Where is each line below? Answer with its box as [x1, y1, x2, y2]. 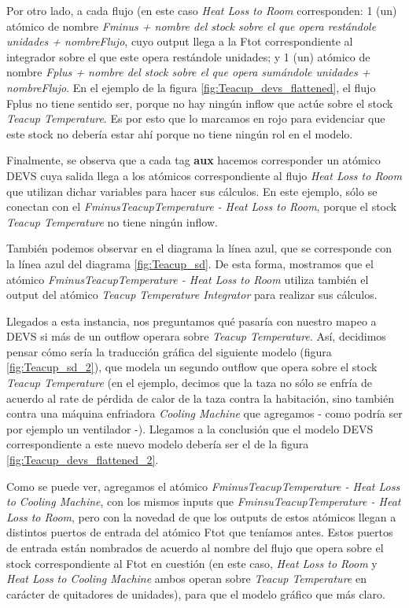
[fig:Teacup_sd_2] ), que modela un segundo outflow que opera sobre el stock [6, 359, 378, 375]
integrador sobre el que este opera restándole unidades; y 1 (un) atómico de [6, 48, 370, 64]
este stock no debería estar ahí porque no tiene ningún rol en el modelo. [6, 125, 353, 142]
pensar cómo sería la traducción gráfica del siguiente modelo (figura [6, 343, 332, 359]
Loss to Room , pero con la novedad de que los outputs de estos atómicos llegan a [6, 508, 396, 525]
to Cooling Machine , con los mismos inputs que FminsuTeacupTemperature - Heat [6, 493, 401, 510]
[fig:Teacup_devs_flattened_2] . [6, 451, 159, 468]
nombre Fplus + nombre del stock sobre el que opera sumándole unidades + [6, 64, 370, 80]
